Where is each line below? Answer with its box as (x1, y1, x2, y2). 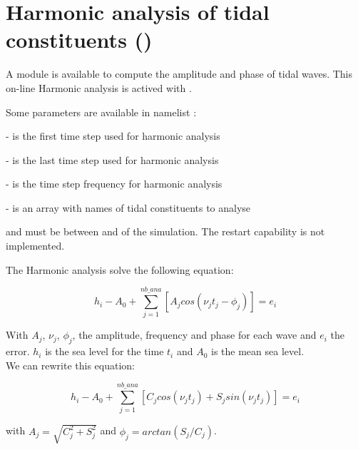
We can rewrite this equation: (6, 357, 135, 372)
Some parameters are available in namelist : (6, 104, 197, 119)
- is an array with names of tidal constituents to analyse (6, 200, 251, 215)
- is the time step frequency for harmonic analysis (6, 176, 223, 191)
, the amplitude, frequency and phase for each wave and (72, 327, 317, 342)
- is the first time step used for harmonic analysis (6, 128, 220, 143)
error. (6, 344, 30, 359)
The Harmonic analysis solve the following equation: (6, 262, 234, 277)
